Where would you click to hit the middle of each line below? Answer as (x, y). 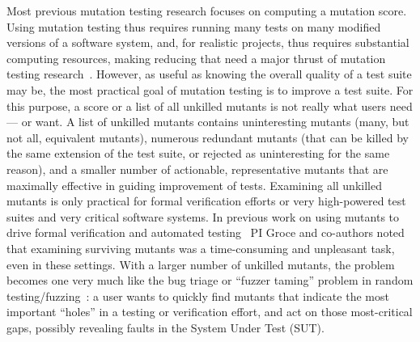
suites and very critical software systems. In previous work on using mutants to (203, 216)
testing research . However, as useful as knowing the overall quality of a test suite (209, 74)
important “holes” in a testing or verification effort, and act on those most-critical (210, 312)
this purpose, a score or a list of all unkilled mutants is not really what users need (210, 106)
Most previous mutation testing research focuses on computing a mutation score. (207, 11)
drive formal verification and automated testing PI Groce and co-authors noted (206, 232)
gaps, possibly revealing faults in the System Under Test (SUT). (165, 327)
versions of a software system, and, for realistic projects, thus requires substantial (208, 42)
